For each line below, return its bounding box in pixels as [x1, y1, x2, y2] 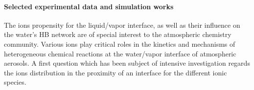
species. [4, 77, 26, 87]
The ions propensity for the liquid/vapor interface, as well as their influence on [4, 19, 240, 30]
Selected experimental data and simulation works [4, 1, 174, 11]
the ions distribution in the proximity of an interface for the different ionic [4, 67, 227, 77]
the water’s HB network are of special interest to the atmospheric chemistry [4, 29, 231, 39]
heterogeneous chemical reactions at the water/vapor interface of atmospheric [4, 48, 236, 58]
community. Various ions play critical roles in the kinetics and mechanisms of [4, 38, 235, 49]
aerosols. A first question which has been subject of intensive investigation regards [4, 58, 250, 68]
